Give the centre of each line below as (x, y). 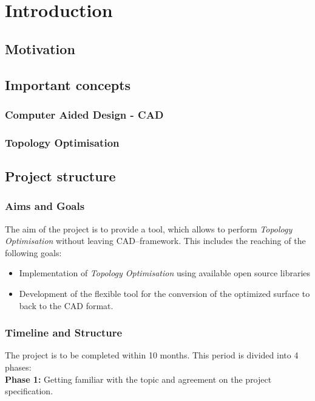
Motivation (40, 48)
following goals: (33, 252)
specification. (29, 391)
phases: (18, 367)
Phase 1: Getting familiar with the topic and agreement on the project (138, 379)
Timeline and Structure (64, 333)
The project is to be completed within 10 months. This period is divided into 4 (152, 355)
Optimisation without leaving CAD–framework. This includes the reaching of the (155, 241)
